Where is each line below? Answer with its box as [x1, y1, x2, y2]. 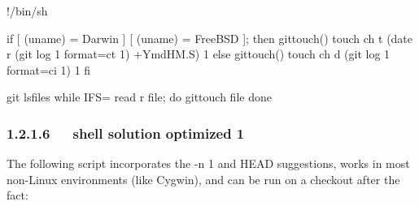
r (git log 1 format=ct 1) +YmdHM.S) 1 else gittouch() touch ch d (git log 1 [7, 45, 391, 62]
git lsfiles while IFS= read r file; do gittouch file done [7, 88, 272, 105]
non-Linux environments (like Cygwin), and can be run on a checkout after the [7, 170, 400, 187]
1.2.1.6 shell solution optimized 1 [7, 122, 245, 143]
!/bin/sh [7, 2, 48, 19]
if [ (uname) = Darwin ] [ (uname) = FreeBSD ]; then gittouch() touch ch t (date [7, 29, 413, 46]
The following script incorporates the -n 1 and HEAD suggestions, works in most [7, 155, 410, 172]
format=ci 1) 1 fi [7, 61, 91, 78]
